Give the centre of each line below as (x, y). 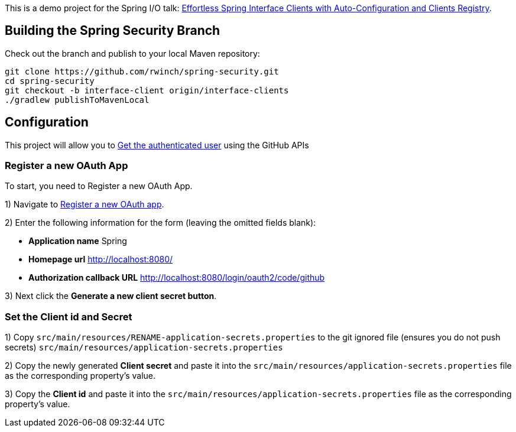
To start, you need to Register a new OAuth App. (99, 186)
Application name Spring (78, 241)
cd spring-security (50, 81)
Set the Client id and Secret (69, 316)
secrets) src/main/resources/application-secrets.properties (144, 347)
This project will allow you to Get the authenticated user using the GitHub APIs (157, 145)
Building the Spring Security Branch (113, 31)
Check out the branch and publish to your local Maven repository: (132, 53)
